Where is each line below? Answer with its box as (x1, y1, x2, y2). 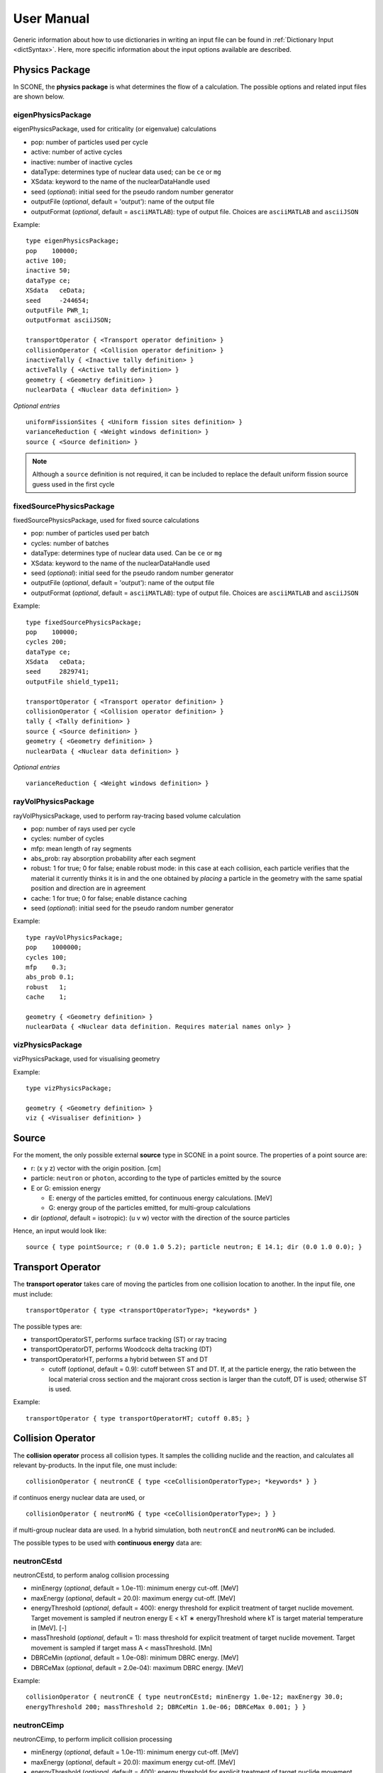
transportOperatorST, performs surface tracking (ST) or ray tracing (30, 1335, 227, 1343)
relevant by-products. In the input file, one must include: (13, 1461, 177, 1469)
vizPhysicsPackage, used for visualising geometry (13, 1055, 160, 1063)
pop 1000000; (26, 943, 82, 952)
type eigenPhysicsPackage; (26, 237, 120, 245)
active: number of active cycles (30, 148, 123, 156)
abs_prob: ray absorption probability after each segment (30, 855, 196, 863)
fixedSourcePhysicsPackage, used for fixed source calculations (13, 516, 200, 525)
